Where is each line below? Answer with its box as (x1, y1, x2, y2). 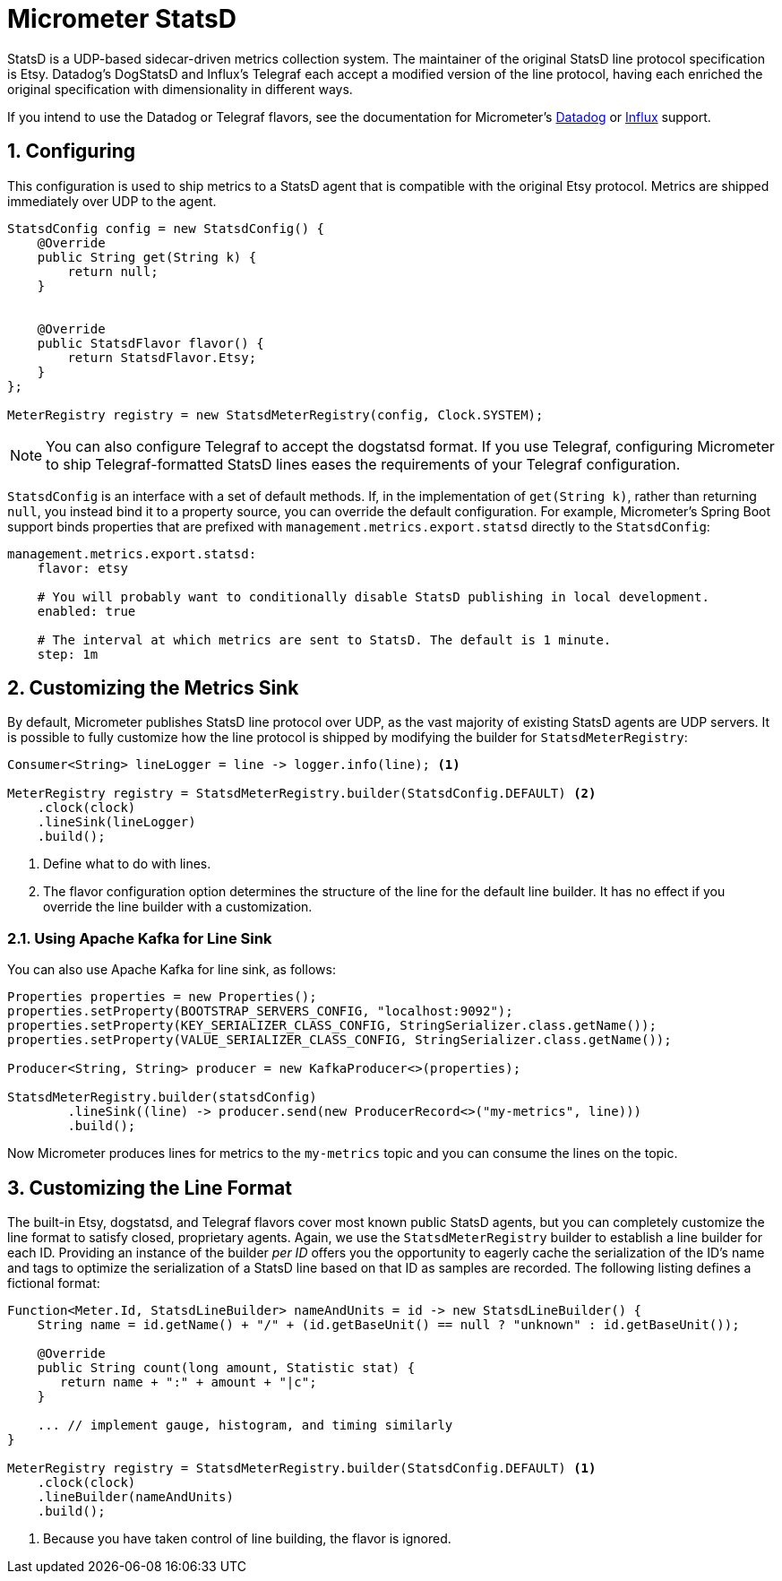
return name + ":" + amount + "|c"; (60, 1375, 317, 1390)
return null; (67, 263, 159, 279)
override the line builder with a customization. (43, 899, 313, 915)
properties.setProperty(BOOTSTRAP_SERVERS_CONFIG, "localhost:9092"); (7, 1004, 513, 1019)
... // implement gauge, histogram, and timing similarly (37, 1418, 453, 1433)
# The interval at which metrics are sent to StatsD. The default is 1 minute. (37, 632, 612, 647)
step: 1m (37, 646, 99, 661)
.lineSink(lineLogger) (37, 815, 196, 830)
